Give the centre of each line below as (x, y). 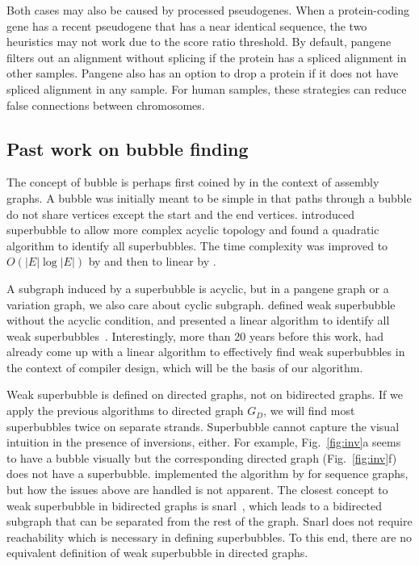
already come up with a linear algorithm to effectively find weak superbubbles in (206, 352)
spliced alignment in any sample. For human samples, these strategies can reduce (207, 88)
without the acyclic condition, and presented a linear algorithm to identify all (198, 320)
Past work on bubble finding (128, 148)
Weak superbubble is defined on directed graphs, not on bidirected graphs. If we (205, 394)
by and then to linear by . (152, 261)
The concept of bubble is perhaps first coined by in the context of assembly (193, 182)
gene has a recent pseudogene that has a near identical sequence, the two (187, 25)
